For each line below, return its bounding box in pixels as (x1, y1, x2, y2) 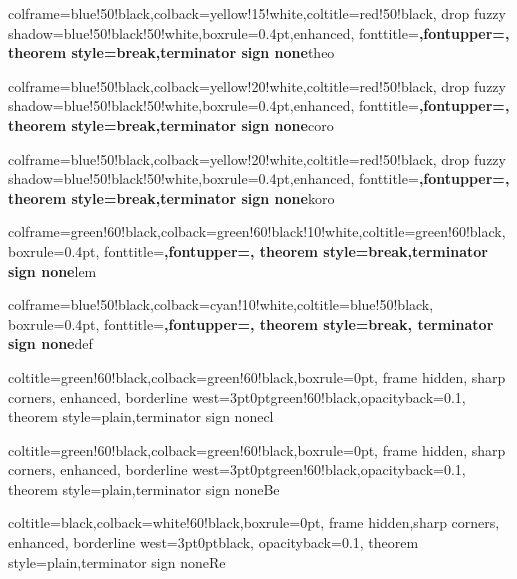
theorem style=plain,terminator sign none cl (8, 406, 274, 427)
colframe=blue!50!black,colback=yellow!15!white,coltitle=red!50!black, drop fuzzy (8, 3, 506, 23)
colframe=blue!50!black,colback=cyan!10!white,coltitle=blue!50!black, (8, 294, 434, 315)
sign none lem (8, 260, 97, 281)
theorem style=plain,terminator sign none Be (8, 478, 280, 499)
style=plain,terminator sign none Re (8, 551, 226, 572)
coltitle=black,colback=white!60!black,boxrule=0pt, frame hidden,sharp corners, (8, 512, 500, 533)
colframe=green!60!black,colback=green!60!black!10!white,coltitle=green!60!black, (8, 221, 506, 242)
